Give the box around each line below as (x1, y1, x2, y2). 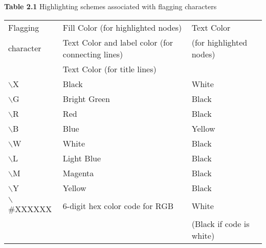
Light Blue (62, 152, 101, 164)
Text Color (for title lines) (62, 63, 157, 75)
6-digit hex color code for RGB (62, 199, 174, 212)
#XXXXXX (8, 202, 52, 215)
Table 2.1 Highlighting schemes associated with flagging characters (4, 1, 217, 11)
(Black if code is (191, 217, 250, 230)
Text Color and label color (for (62, 36, 173, 48)
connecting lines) (62, 48, 123, 60)
